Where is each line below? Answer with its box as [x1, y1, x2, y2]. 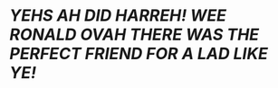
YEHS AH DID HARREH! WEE [9, 5, 226, 26]
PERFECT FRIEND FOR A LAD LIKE [9, 44, 269, 64]
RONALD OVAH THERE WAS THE [9, 24, 260, 45]
